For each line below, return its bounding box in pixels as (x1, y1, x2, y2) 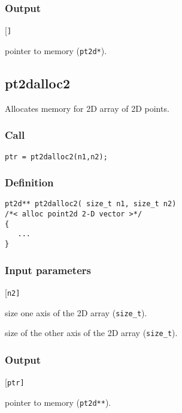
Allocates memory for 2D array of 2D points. (5, 102, 169, 114)
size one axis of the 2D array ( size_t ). (5, 306, 147, 319)
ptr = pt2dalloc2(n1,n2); (5, 152, 108, 161)
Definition (5, 175, 54, 190)
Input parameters (5, 262, 91, 277)
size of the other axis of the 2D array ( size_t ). (5, 326, 178, 339)
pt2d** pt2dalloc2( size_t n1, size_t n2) (5, 200, 177, 209)
